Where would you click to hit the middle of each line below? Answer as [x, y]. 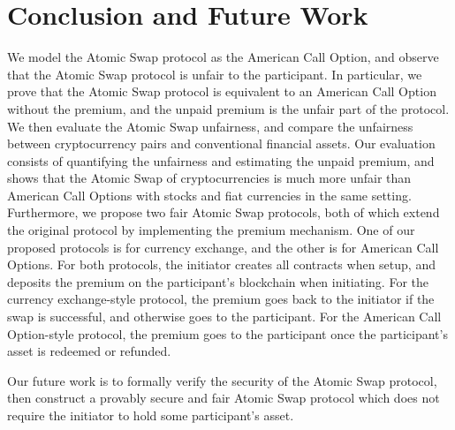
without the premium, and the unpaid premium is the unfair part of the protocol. [228, 108]
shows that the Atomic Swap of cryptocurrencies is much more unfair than [209, 178]
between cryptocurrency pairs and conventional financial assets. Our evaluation [221, 143]
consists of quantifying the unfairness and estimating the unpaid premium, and [221, 160]
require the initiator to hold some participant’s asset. [151, 415]
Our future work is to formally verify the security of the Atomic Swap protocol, [222, 380]
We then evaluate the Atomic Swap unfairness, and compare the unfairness [210, 126]
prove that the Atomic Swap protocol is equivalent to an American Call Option [222, 91]
